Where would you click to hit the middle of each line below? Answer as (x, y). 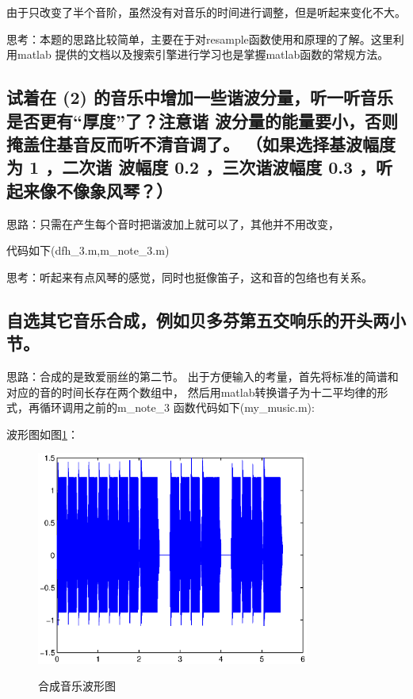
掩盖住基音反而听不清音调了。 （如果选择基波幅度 (201, 143)
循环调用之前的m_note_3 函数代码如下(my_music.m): (177, 407)
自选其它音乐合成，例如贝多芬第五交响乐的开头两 (198, 319)
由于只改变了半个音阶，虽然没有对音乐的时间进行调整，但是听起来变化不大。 (206, 12)
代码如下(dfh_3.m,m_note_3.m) (88, 250)
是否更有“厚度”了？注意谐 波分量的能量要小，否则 (203, 120)
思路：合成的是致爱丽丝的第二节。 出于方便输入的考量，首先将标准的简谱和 (203, 376)
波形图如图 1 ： (42, 434)
